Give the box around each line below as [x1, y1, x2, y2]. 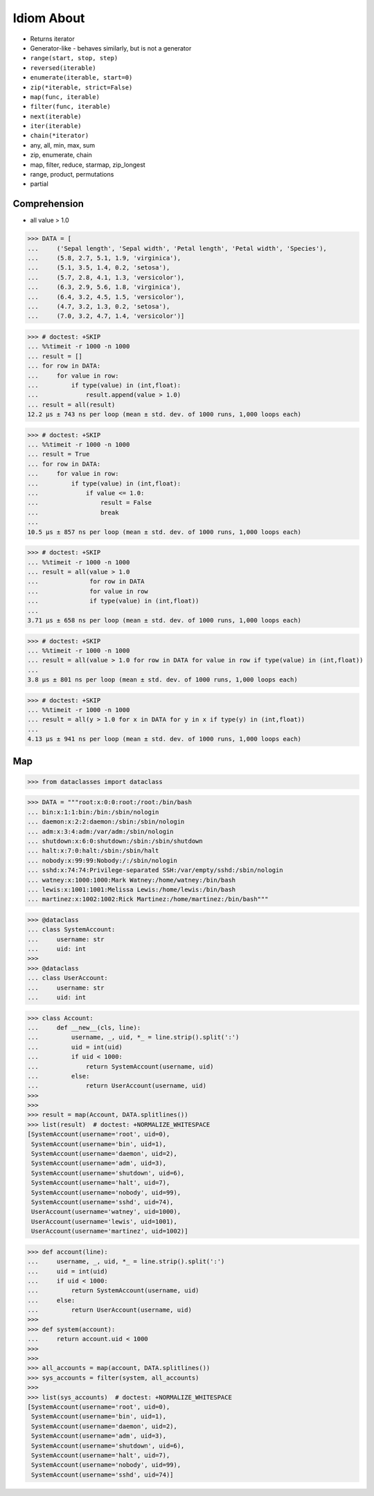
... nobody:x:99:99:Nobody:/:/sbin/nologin [27, 856, 178, 864]
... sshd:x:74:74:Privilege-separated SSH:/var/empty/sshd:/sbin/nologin [27, 866, 283, 874]
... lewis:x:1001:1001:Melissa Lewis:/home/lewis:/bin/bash [27, 885, 236, 893]
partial [30, 180, 48, 188]
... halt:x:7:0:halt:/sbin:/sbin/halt [27, 847, 159, 855]
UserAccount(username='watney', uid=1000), [31, 1208, 181, 1215]
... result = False [27, 499, 152, 507]
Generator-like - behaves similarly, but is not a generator [30, 44, 192, 52]
